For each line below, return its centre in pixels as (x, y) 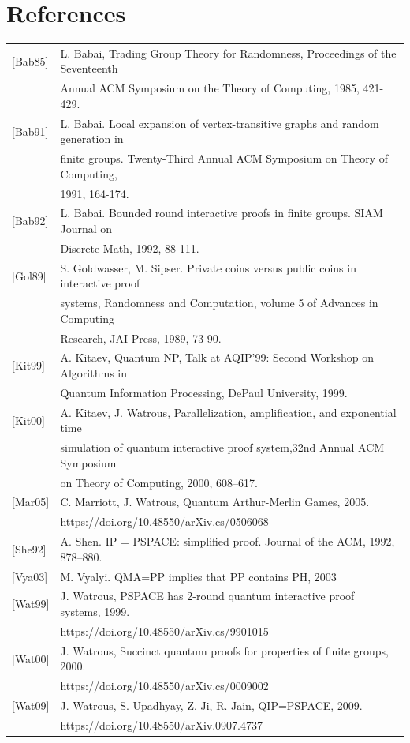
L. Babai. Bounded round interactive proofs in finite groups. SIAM (222, 213)
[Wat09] (31, 705)
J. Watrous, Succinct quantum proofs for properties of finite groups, (224, 650)
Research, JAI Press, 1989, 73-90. (141, 338)
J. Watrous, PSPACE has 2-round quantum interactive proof (207, 596)
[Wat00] (31, 658)
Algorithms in (93, 373)
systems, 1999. (95, 612)
